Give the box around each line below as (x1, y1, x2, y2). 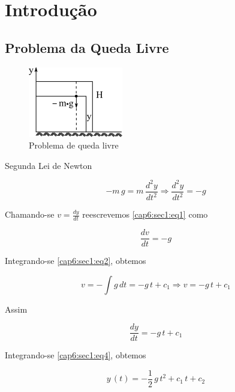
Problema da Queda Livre (5, 38, 169, 57)
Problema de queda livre (29, 139, 119, 152)
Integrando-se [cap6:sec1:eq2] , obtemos (5, 254, 146, 267)
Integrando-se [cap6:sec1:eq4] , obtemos (5, 349, 146, 361)
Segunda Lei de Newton (5, 159, 92, 171)
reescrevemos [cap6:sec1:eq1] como (82, 208, 208, 221)
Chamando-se (5, 208, 55, 221)
